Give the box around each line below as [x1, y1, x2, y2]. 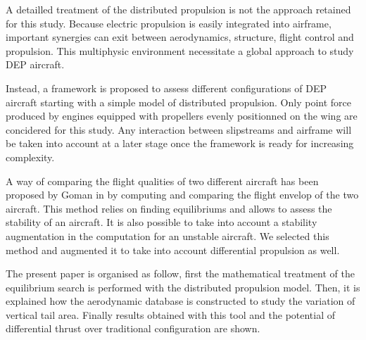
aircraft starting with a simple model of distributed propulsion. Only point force [6, 94, 352, 109]
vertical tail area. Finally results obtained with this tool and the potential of [6, 307, 336, 322]
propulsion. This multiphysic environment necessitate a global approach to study [6, 43, 354, 58]
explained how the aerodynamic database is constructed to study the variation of [6, 294, 355, 308]
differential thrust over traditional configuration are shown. [6, 321, 260, 336]
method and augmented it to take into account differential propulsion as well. [6, 242, 340, 257]
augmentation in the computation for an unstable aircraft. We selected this [6, 228, 329, 243]
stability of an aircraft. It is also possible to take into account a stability [6, 215, 317, 229]
